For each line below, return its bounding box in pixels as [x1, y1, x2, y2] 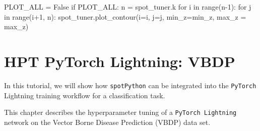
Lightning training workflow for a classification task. [4, 90, 165, 100]
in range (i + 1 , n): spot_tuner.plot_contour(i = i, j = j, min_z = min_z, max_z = [4, 11, 246, 22]
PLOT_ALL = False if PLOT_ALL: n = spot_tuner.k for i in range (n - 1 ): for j [4, 2, 251, 12]
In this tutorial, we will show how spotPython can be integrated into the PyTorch [4, 80, 256, 90]
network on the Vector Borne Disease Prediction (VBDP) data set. [4, 116, 211, 127]
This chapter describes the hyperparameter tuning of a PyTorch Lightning [4, 107, 237, 117]
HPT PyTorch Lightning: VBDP [4, 50, 235, 71]
